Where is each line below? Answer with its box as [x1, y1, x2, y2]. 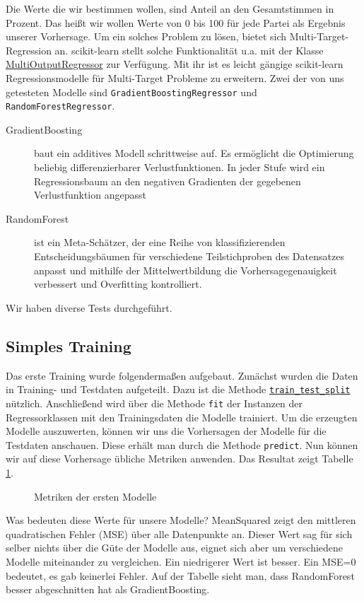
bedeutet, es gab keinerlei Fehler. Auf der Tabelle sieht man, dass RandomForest [6, 568, 355, 583]
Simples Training [6, 334, 131, 356]
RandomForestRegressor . [6, 98, 115, 113]
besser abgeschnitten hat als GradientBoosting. [6, 582, 210, 597]
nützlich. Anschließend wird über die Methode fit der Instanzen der [6, 395, 303, 410]
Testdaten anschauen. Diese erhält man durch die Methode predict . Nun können [6, 437, 358, 452]
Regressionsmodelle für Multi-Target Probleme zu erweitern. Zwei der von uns [6, 70, 344, 85]
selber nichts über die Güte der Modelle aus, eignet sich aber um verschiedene [6, 540, 344, 555]
